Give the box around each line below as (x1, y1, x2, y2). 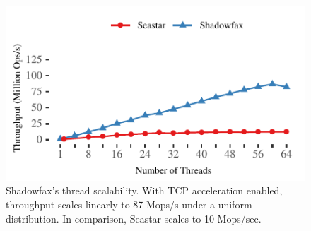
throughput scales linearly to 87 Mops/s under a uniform (6, 196, 252, 211)
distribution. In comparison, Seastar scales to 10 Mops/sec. (6, 211, 262, 225)
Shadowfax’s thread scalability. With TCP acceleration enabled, (6, 183, 283, 198)
